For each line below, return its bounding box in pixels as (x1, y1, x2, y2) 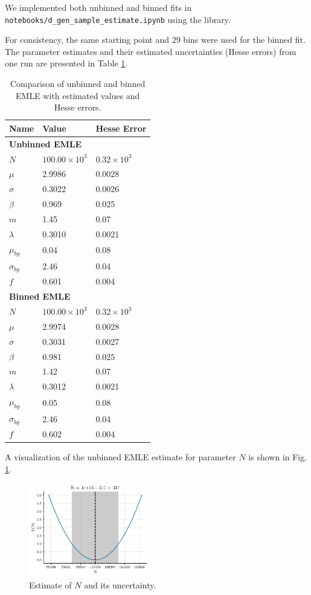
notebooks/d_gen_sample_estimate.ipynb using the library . (5, 13, 231, 25)
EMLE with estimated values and (16, 89, 140, 101)
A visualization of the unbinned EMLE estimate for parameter (5, 450, 236, 463)
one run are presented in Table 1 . (5, 57, 128, 69)
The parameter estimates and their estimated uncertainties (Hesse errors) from (5, 45, 297, 57)
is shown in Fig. (248, 450, 307, 463)
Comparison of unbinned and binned (10, 77, 146, 90)
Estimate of (29, 579, 72, 591)
